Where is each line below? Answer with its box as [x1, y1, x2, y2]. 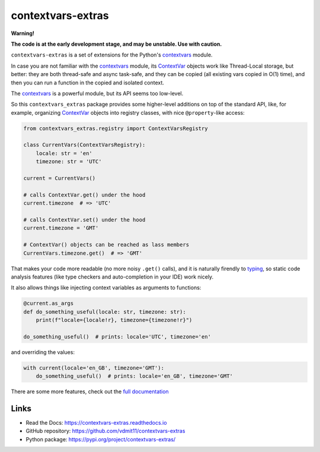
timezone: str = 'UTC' [36, 158, 102, 165]
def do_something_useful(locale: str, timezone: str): [23, 308, 186, 315]
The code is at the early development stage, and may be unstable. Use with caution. [11, 40, 222, 48]
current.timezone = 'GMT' [23, 225, 99, 232]
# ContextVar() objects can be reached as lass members [23, 241, 190, 248]
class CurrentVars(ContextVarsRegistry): [23, 141, 146, 148]
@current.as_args [23, 300, 74, 307]
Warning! [11, 30, 35, 37]
